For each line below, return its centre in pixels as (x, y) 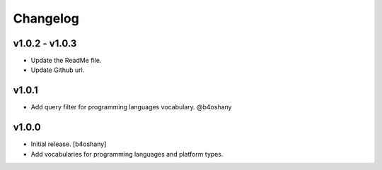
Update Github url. (58, 70)
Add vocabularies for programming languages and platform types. (127, 154)
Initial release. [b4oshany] (69, 144)
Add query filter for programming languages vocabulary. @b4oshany (131, 107)
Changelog (46, 18)
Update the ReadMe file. (66, 61)
